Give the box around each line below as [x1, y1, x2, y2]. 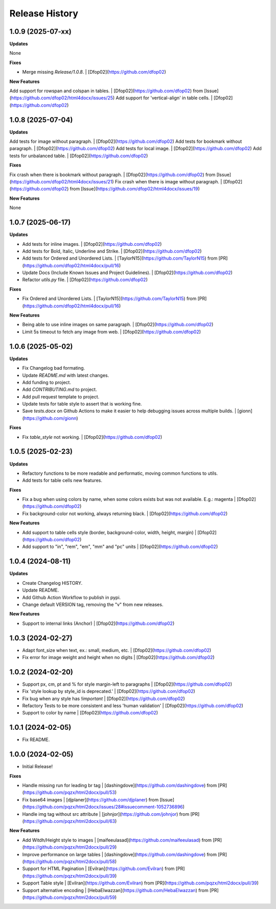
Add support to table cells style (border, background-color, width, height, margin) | [22, 529, 197, 535]
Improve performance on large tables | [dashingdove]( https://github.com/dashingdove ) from [22, 851, 217, 857]
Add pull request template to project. [22, 393, 100, 399]
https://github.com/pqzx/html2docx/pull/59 [24, 894, 115, 900]
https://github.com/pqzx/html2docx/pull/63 [24, 818, 116, 824]
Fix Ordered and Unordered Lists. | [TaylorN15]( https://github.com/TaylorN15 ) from [22, 295, 197, 302]
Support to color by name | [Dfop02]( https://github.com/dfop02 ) [22, 710, 158, 716]
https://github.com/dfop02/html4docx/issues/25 [11, 95, 113, 101]
